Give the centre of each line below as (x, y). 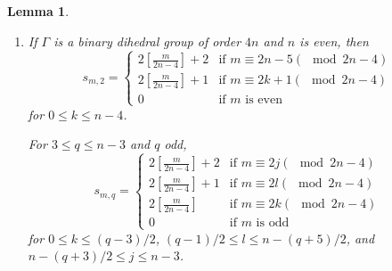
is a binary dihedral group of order (147, 41)
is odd (273, 223)
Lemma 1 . (38, 11)
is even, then (334, 41)
